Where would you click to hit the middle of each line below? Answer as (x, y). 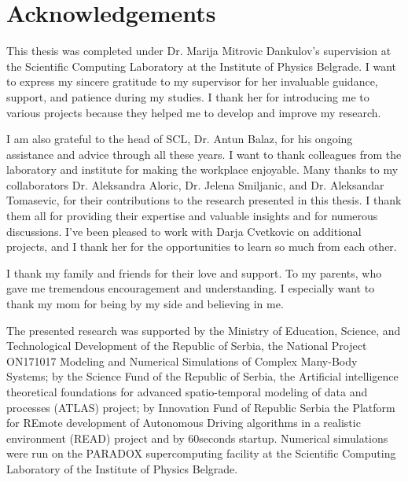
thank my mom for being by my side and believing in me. (145, 304)
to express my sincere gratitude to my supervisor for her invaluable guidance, (192, 81)
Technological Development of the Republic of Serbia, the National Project (187, 346)
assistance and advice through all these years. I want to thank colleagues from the (204, 154)
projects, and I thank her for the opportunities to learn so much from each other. (202, 247)
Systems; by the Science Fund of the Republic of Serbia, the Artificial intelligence (202, 376)
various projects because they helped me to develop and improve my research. (194, 112)
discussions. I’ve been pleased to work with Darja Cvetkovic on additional (184, 231)
